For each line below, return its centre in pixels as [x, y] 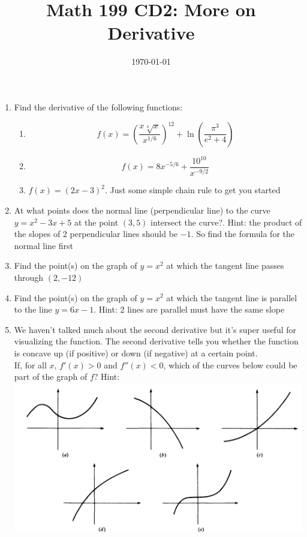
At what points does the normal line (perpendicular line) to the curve [142, 210]
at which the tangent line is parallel [232, 297]
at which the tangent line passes [225, 265]
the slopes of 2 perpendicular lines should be [96, 234]
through [29, 277]
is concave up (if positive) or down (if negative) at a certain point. [136, 352]
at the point [96, 222]
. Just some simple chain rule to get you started [192, 190]
